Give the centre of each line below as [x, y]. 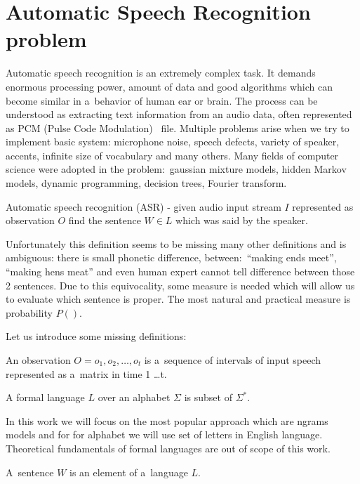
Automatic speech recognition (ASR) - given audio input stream [144, 206]
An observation [38, 360]
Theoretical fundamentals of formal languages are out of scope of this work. [168, 448]
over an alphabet [134, 397]
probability [29, 312]
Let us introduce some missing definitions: [96, 336]
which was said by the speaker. [242, 220]
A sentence [30, 472]
